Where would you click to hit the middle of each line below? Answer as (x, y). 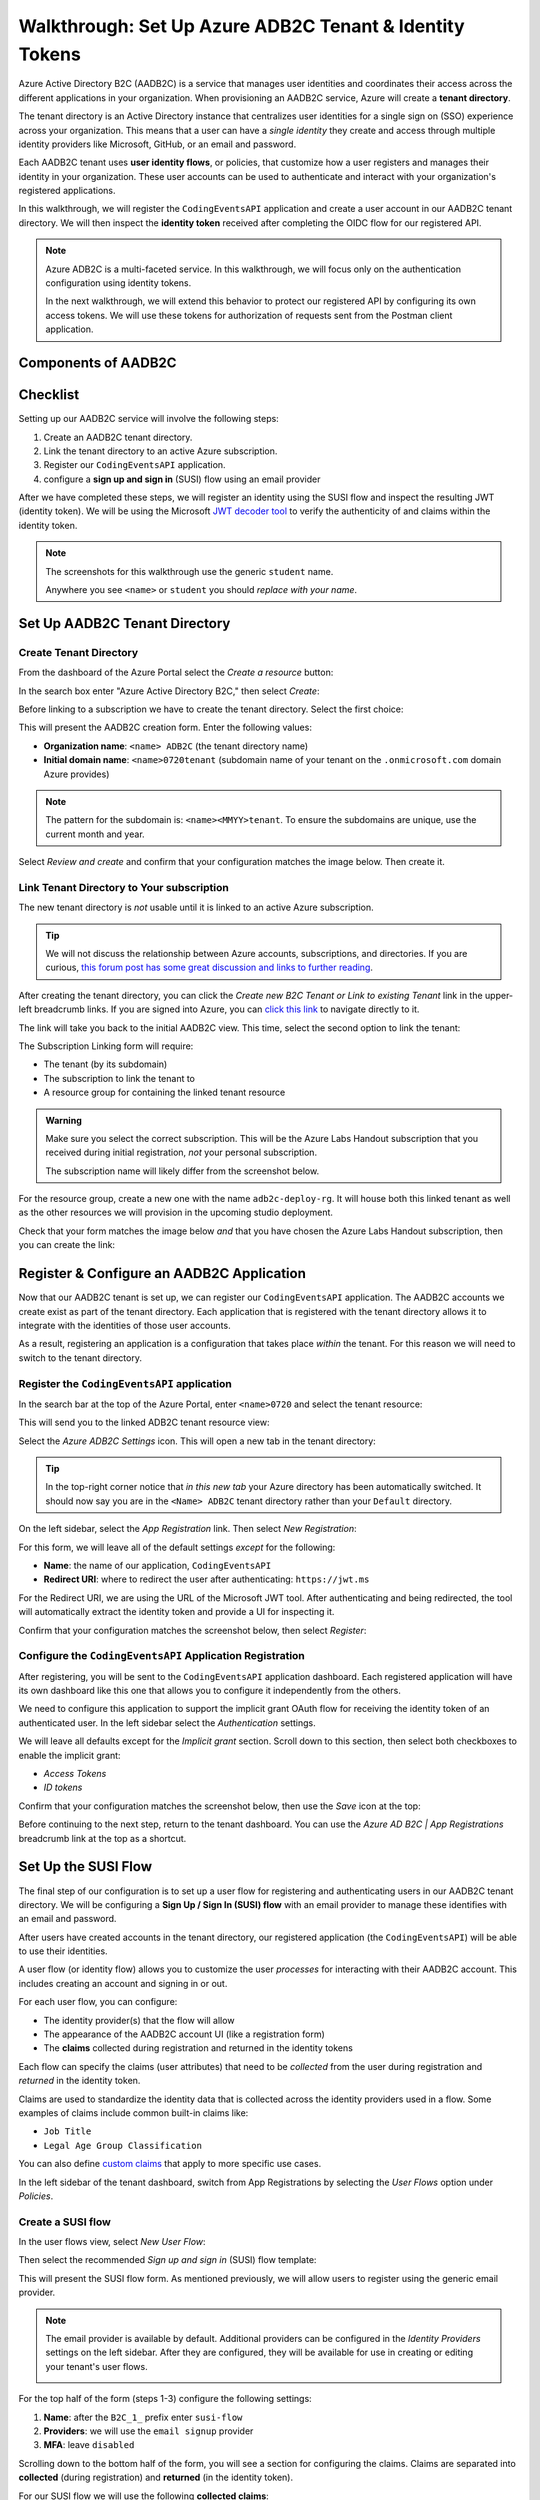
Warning (63, 1120)
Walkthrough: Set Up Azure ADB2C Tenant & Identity (241, 26)
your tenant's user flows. (97, 2366)
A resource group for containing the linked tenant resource (164, 1092)
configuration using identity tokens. (118, 283)
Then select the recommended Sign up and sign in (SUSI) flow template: (167, 2260)
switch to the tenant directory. (80, 1357)
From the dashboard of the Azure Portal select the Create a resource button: (176, 672)
